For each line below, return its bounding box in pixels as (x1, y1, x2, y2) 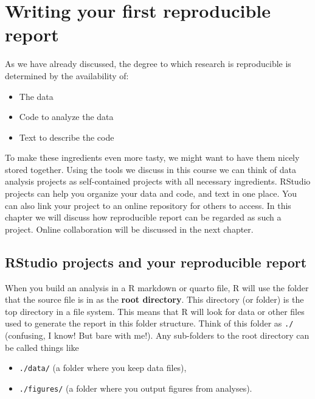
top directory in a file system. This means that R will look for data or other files (5, 305, 305, 317)
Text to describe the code (19, 130, 114, 143)
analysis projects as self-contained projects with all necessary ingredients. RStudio (5, 175, 311, 188)
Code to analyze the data (19, 110, 114, 123)
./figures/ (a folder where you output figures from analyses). (19, 381, 252, 394)
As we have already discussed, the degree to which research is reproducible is (5, 57, 291, 70)
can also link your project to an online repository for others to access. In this (5, 199, 291, 211)
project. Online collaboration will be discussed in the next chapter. (5, 222, 254, 235)
